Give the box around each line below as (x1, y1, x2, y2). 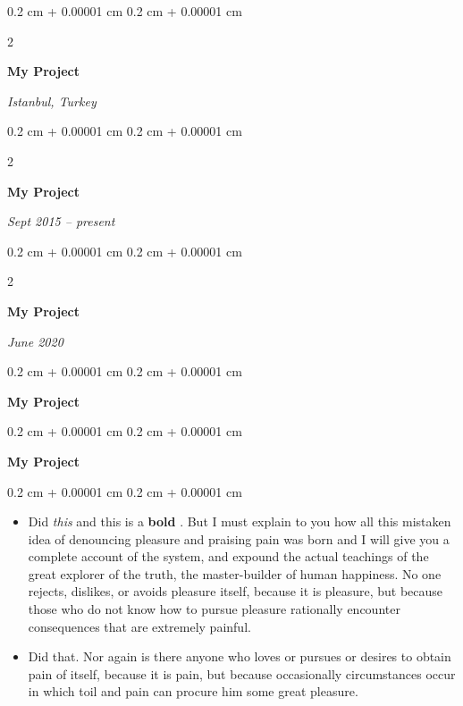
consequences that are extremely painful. (28, 617, 251, 635)
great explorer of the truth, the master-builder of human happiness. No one (28, 564, 442, 583)
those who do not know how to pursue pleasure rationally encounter (28, 600, 400, 618)
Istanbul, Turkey (7, 91, 97, 110)
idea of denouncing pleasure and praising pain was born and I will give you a (28, 529, 450, 548)
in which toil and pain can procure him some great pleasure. (28, 682, 358, 701)
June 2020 (7, 332, 63, 350)
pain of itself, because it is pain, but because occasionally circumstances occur (28, 664, 456, 683)
